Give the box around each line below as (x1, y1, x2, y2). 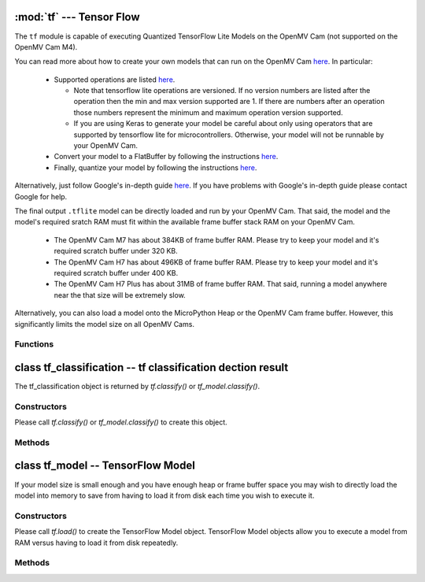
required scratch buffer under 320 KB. (54, 247, 179, 256)
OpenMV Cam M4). (14, 42, 78, 51)
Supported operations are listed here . (54, 75, 176, 84)
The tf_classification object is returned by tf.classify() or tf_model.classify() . (14, 381, 260, 391)
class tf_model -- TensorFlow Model (14, 459, 196, 473)
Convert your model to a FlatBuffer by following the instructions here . (54, 152, 279, 161)
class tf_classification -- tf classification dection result (14, 361, 289, 374)
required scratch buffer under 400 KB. (54, 268, 179, 277)
